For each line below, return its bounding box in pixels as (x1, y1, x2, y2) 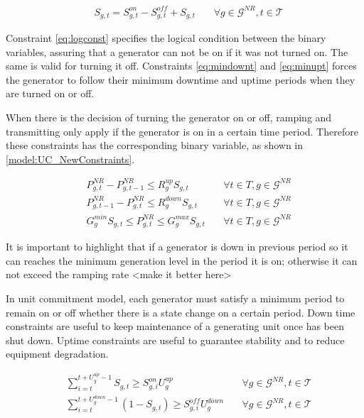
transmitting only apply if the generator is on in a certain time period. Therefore (6, 123, 358, 138)
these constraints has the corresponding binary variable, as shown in (6, 138, 304, 153)
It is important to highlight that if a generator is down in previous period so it (6, 239, 348, 254)
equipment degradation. (6, 346, 109, 361)
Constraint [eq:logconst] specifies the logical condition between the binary (6, 30, 326, 45)
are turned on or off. (6, 86, 95, 101)
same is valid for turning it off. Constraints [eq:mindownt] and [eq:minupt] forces (6, 58, 357, 73)
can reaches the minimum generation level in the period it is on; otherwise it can (6, 253, 358, 268)
